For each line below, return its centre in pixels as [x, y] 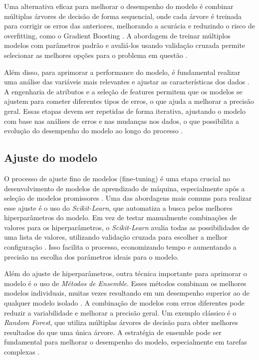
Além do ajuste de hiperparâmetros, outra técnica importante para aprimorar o [126, 273]
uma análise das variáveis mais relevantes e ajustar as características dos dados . [127, 82]
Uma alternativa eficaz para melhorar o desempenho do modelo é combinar [119, 6]
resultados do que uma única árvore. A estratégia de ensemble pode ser [113, 332]
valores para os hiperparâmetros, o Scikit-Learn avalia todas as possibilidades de [127, 227]
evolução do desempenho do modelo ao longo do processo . [94, 131]
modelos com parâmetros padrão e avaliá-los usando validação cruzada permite [125, 45]
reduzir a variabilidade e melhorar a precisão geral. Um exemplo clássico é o [120, 312]
